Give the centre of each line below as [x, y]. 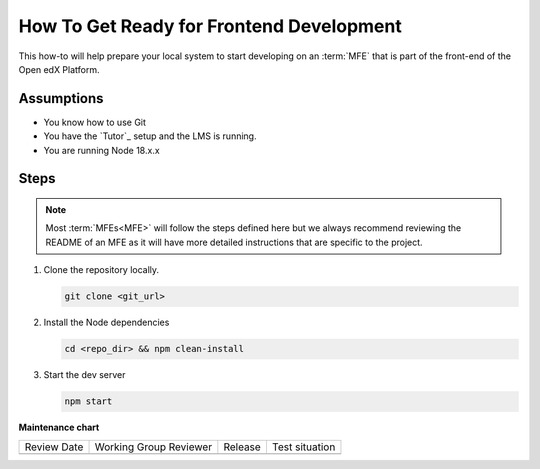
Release [242, 447]
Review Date [54, 447]
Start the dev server [84, 375]
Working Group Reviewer [153, 447]
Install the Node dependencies [106, 322]
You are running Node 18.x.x [101, 150]
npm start [88, 401]
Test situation [303, 447]
